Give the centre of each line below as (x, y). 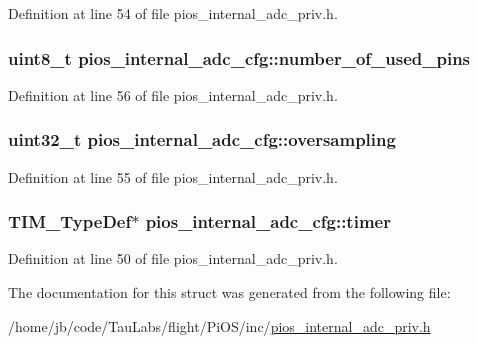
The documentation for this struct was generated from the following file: (229, 292)
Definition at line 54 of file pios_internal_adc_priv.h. (173, 13)
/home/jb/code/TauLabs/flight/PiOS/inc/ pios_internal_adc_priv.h (219, 325)
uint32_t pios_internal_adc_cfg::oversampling (202, 139)
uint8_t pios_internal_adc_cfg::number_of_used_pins (239, 57)
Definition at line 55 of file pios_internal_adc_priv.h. (173, 176)
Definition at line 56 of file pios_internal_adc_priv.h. (173, 94)
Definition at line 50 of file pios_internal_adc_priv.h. (173, 258)
